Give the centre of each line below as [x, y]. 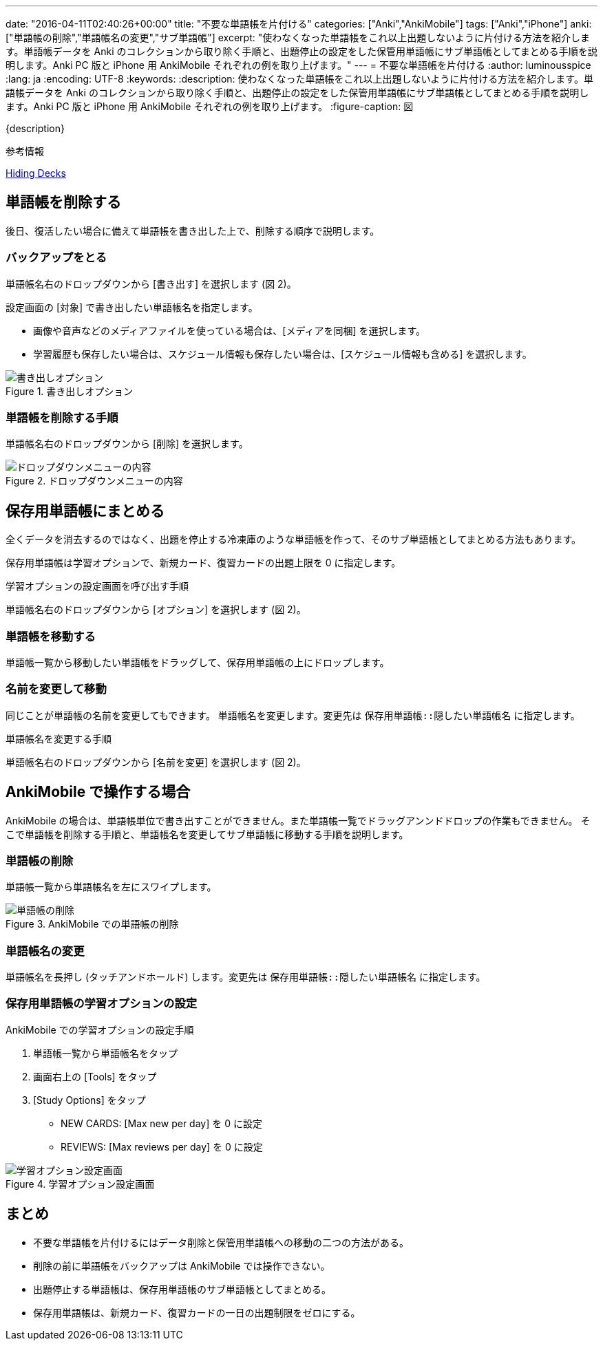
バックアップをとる [56, 258]
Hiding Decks [36, 173]
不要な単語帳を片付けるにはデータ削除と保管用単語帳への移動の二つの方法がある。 [221, 1242]
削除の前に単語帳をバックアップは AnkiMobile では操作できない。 [182, 1265]
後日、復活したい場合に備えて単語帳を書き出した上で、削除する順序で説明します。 [193, 231]
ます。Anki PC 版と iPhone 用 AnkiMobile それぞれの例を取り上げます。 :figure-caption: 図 [210, 106]
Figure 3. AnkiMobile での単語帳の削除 [92, 924]
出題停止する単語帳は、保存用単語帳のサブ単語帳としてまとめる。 [182, 1289]
